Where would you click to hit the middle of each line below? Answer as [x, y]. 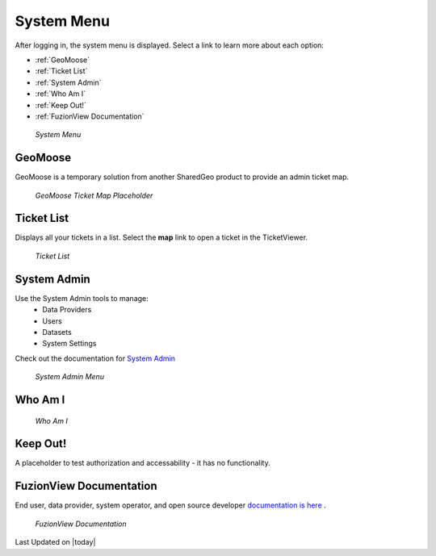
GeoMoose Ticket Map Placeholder [94, 195]
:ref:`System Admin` [68, 82]
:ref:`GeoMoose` [63, 60]
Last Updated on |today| [55, 542]
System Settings [69, 344]
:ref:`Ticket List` [61, 71]
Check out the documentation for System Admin [95, 358]
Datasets [57, 332]
